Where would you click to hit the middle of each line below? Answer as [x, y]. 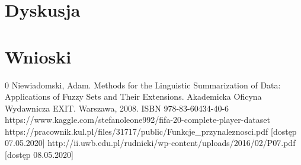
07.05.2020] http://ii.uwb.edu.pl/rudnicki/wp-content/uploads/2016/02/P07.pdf [150, 143]
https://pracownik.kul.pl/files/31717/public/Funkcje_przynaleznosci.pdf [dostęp [151, 131]
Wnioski [38, 56]
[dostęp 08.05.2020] [39, 155]
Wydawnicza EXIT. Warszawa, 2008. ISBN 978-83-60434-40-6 [117, 108]
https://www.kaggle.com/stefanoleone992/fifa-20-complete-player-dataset [137, 120]
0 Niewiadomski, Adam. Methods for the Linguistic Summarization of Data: [143, 85]
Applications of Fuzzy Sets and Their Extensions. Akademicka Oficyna [133, 96]
